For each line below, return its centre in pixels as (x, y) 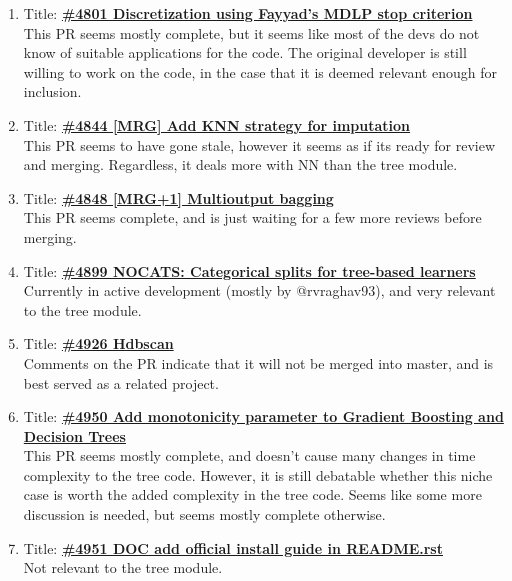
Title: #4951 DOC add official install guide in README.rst (233, 547)
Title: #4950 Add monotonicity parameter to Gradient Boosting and (263, 416)
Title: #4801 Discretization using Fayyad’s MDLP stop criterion (248, 13)
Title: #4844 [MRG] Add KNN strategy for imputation (217, 124)
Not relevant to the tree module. (123, 567)
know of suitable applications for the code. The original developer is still (245, 52)
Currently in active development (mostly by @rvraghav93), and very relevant (259, 290)
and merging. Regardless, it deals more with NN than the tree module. (240, 164)
